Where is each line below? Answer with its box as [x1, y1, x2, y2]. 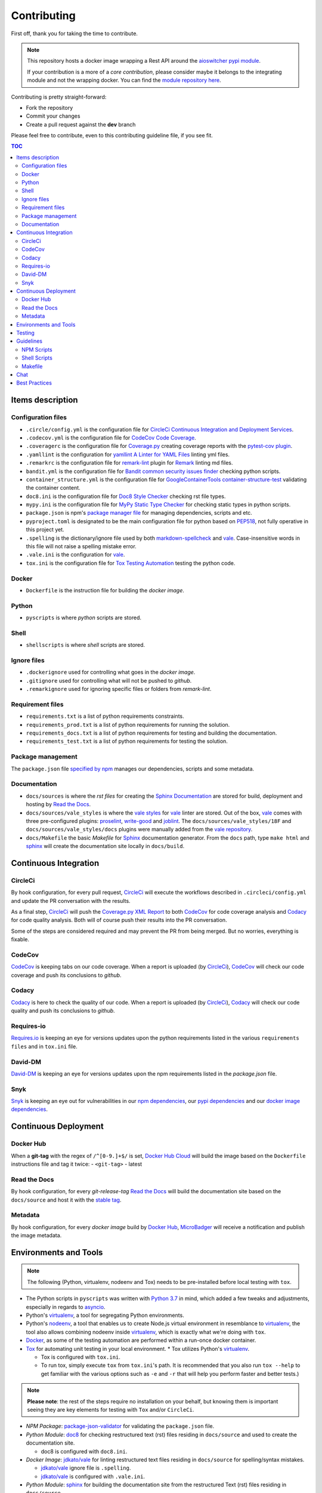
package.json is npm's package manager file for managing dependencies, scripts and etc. [26, 509, 253, 517]
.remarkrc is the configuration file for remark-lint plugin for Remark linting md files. [26, 459, 233, 466]
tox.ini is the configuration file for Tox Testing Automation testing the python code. [26, 559, 236, 567]
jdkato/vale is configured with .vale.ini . [41, 1473, 145, 1480]
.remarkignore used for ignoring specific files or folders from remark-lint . [26, 686, 212, 693]
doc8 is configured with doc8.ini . [41, 1448, 128, 1455]
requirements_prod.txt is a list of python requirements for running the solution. [26, 721, 230, 728]
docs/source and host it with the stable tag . [11, 1196, 122, 1203]
